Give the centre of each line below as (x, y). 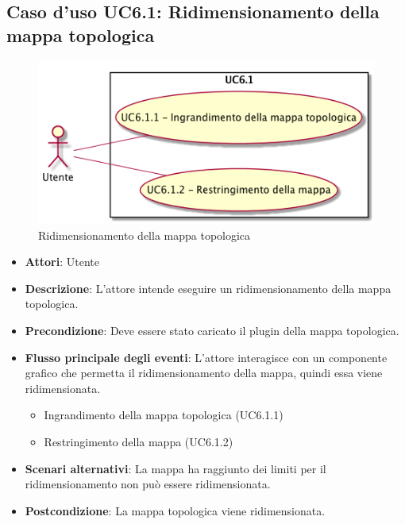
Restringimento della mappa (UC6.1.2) (139, 441)
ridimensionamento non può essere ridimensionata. (148, 484)
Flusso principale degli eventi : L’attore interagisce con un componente (206, 357)
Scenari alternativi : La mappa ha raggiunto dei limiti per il (175, 468)
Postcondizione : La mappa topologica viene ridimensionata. (175, 510)
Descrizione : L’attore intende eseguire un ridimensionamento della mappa (208, 288)
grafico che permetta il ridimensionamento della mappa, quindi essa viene (204, 373)
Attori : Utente (62, 262)
